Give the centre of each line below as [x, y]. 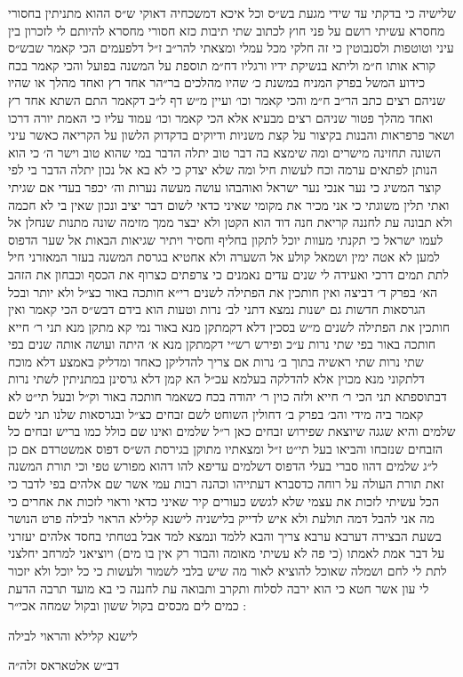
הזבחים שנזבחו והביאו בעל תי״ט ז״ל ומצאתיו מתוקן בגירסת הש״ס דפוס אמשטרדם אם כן [226, 448]
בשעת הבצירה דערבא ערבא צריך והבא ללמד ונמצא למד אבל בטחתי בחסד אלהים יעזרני [225, 535]
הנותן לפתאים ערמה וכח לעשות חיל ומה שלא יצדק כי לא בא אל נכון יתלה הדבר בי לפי [223, 169]
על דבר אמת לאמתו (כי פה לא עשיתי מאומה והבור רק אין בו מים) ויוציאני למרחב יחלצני [227, 553]
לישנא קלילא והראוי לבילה [73, 635]
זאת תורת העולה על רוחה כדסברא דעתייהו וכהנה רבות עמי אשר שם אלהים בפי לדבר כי [226, 484]
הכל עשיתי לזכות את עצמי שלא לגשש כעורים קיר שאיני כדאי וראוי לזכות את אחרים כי [224, 500]
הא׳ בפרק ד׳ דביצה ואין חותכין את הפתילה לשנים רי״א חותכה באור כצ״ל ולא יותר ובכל [223, 291]
